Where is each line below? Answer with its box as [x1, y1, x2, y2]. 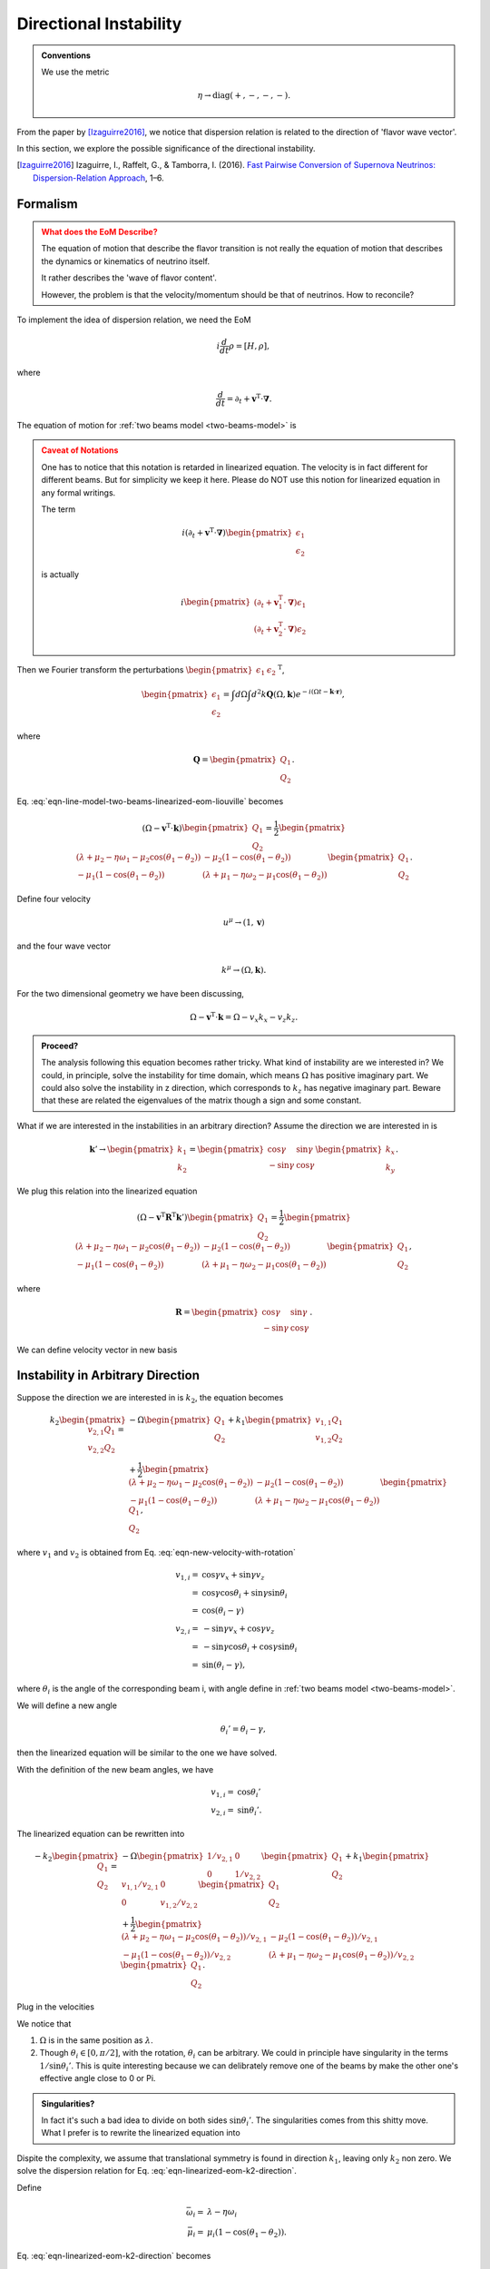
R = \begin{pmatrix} [175, 1307, 259, 1317]
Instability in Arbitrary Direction [16, 1368, 200, 1383]
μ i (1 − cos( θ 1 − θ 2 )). [207, 2226, 288, 2239]
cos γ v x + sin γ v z [201, 1569, 265, 1582]
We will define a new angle [16, 1700, 118, 1711]
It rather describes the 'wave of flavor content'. [41, 272, 217, 283]
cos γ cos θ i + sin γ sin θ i [201, 1587, 288, 1600]
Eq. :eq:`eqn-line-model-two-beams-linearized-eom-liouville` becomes [16, 796, 284, 807]
